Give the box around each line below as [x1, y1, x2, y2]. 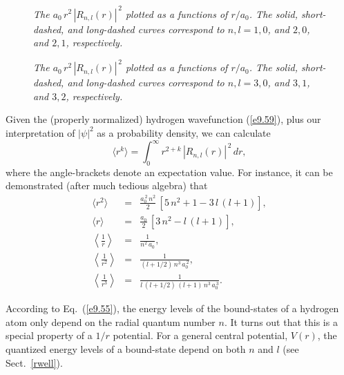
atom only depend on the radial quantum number [6, 314, 216, 329]
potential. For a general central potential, [113, 328, 288, 343]
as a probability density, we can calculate [97, 125, 271, 140]
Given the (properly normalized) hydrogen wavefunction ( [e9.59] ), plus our [6, 112, 321, 126]
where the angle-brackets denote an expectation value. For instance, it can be [6, 164, 333, 179]
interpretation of [6, 125, 75, 140]
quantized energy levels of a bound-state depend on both [6, 342, 246, 356]
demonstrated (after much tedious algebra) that [6, 178, 208, 193]
